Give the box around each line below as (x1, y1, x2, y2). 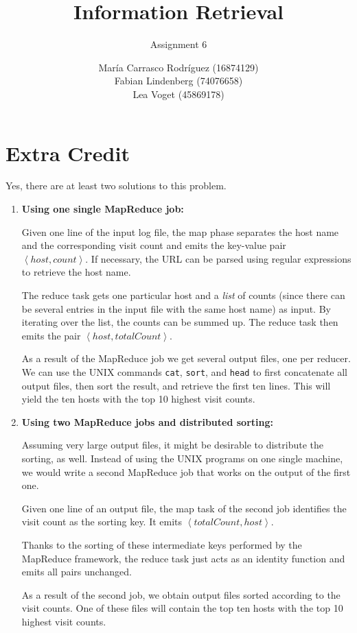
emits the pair (21, 328, 81, 342)
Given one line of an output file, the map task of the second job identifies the (21, 501, 347, 515)
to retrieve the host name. (21, 265, 131, 279)
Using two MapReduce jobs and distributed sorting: (21, 414, 273, 429)
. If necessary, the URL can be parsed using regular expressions (85, 251, 352, 265)
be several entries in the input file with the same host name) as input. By (21, 301, 331, 315)
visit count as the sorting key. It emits (21, 514, 183, 529)
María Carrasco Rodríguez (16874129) (98, 60, 259, 74)
